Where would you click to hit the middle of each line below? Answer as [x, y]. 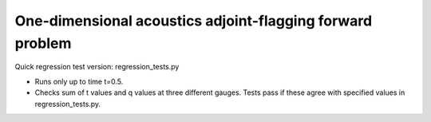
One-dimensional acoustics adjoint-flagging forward [194, 21]
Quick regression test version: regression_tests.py [97, 67]
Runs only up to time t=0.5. [79, 81]
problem [43, 43]
